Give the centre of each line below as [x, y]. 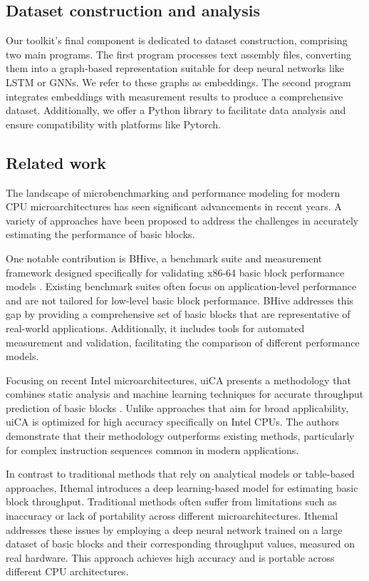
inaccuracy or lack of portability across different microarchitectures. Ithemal [172, 516]
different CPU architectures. [67, 571]
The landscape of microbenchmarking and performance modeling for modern [173, 192]
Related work [56, 162]
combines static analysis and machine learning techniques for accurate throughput [185, 394]
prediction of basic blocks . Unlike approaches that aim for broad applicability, [177, 407]
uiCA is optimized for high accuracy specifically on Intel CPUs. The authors [173, 422]
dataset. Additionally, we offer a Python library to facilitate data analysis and [176, 110]
